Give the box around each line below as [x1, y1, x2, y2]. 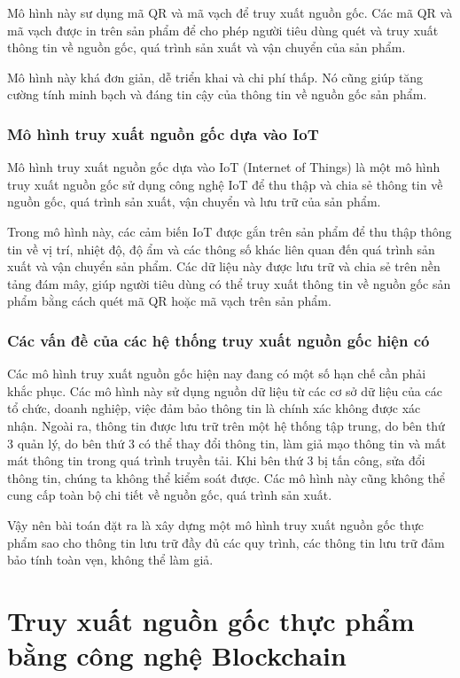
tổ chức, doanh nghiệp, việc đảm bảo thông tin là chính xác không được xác [7, 399, 421, 417]
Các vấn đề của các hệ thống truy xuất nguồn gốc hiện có [7, 329, 430, 351]
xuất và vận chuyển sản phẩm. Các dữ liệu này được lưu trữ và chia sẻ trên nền [7, 257, 441, 276]
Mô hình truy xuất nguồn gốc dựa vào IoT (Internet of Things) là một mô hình [7, 158, 441, 176]
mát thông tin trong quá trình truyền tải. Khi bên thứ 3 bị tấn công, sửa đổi [7, 451, 425, 470]
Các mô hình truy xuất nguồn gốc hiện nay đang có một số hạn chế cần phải [7, 364, 426, 383]
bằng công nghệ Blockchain [7, 637, 347, 674]
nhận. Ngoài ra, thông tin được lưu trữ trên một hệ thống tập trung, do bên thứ [7, 416, 445, 434]
